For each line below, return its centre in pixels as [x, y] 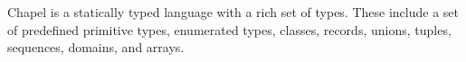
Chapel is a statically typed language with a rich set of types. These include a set [233, 12]
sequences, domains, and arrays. [96, 47]
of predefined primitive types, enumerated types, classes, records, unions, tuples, [229, 29]
